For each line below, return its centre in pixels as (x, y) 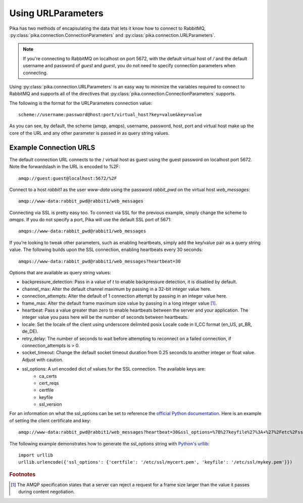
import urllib (36, 455)
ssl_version (50, 405)
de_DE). (30, 331)
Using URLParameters (56, 13)
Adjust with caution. (43, 360)
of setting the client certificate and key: (50, 420)
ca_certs (48, 376)
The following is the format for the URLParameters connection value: (81, 103)
